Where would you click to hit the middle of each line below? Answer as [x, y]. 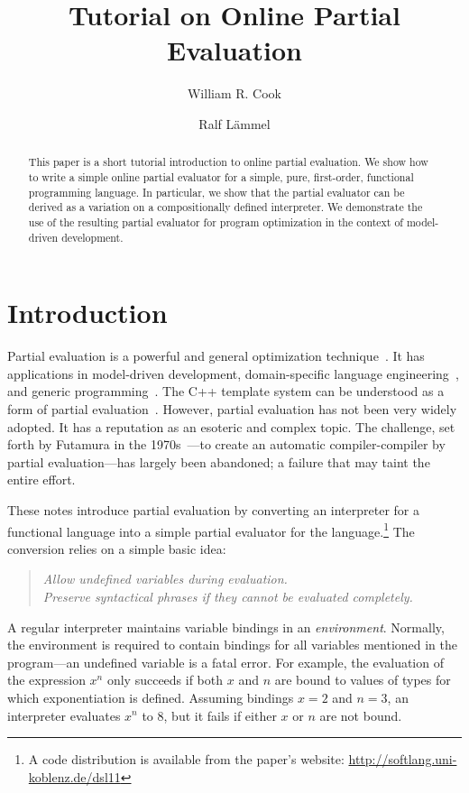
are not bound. [361, 715]
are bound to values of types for [363, 680]
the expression [46, 680]
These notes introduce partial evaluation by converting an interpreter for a [214, 509]
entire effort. [41, 479]
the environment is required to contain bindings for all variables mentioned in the [233, 645]
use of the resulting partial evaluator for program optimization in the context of [216, 221]
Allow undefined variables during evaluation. [165, 579]
